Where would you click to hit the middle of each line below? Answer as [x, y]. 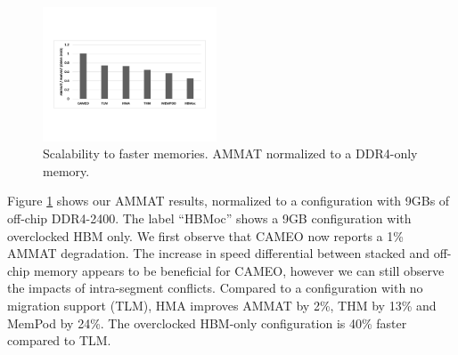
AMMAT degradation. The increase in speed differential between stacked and [218, 253]
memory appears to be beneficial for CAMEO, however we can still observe [239, 270]
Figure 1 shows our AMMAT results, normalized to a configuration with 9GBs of [229, 201]
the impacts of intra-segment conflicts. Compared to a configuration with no [215, 288]
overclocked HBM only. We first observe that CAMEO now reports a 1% [205, 235]
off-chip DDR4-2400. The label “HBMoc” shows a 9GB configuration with [209, 218]
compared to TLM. [59, 340]
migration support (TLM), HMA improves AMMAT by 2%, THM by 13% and [222, 305]
